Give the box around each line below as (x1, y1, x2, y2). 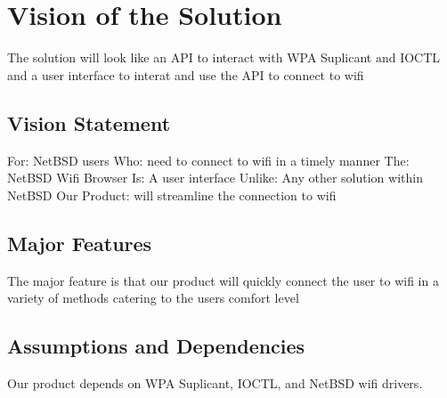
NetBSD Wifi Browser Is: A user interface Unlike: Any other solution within (7, 168, 423, 187)
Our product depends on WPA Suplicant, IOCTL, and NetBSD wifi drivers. (7, 373, 423, 392)
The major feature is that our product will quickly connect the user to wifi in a (7, 271, 439, 289)
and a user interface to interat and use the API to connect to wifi (7, 65, 364, 84)
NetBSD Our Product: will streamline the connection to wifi (7, 185, 337, 204)
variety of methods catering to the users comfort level (7, 288, 299, 307)
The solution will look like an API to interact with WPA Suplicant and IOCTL (7, 48, 441, 67)
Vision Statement (7, 109, 171, 136)
